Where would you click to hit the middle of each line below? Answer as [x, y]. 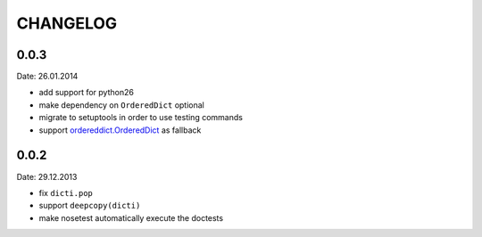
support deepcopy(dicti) [90, 206]
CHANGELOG [67, 23]
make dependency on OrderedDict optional [121, 105]
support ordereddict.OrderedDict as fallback [120, 130]
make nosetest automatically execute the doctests [131, 217]
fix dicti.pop [66, 192]
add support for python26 [86, 93]
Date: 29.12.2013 [47, 176]
